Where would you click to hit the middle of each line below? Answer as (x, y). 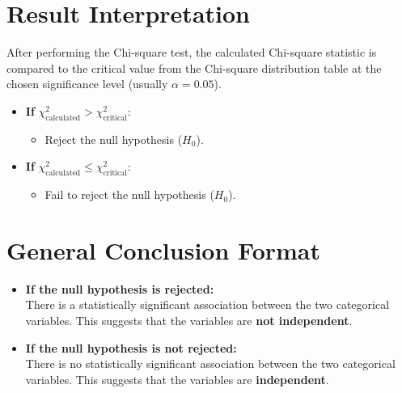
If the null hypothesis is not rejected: (131, 347)
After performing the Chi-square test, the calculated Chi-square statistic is (192, 52)
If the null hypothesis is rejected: (120, 288)
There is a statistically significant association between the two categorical (207, 304)
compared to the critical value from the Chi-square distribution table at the (194, 68)
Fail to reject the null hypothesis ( (129, 194)
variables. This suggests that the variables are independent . (177, 379)
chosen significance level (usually (87, 84)
